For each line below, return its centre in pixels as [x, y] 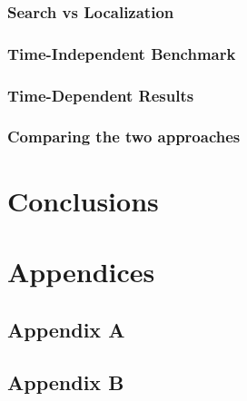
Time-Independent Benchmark [122, 53]
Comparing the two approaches [124, 137]
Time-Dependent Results [101, 95]
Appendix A [66, 329]
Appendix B [66, 382]
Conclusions [83, 200]
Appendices [81, 271]
